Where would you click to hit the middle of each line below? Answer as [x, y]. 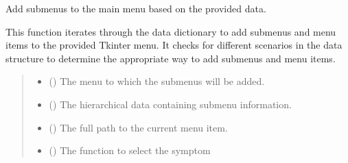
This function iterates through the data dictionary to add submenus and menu [171, 31]
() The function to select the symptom [130, 150]
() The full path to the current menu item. [138, 127]
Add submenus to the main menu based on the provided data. [136, 8]
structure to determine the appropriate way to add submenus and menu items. [171, 58]
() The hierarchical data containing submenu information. [170, 104]
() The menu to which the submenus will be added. [157, 81]
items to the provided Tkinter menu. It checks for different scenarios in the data [174, 45]
